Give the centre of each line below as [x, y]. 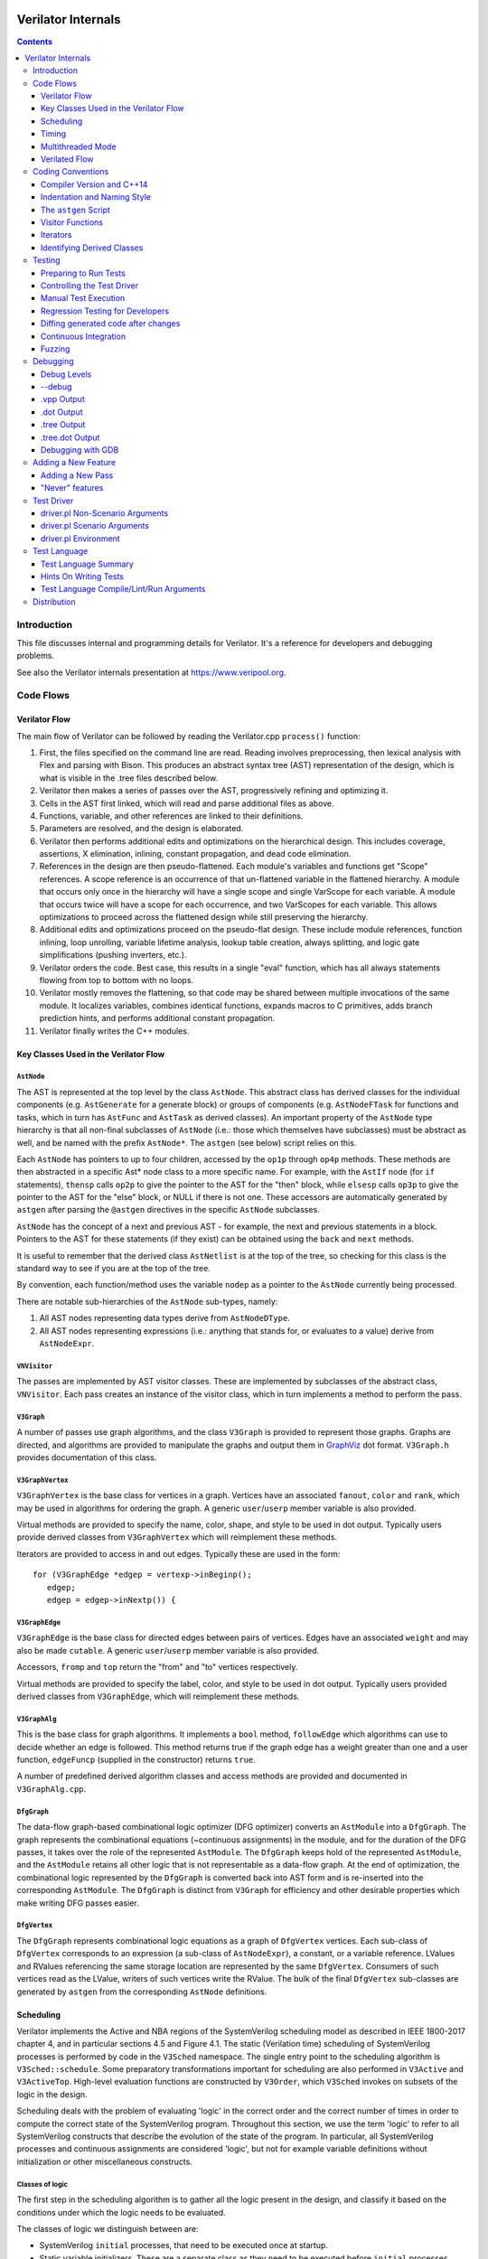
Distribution [54, 602]
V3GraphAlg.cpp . [52, 1788]
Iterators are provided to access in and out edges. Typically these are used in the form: [178, 1553]
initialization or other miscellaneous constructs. [105, 2161]
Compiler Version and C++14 [94, 184]
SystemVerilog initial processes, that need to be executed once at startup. [184, 2245]
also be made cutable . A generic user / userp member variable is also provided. [168, 1650]
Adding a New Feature [75, 463]
